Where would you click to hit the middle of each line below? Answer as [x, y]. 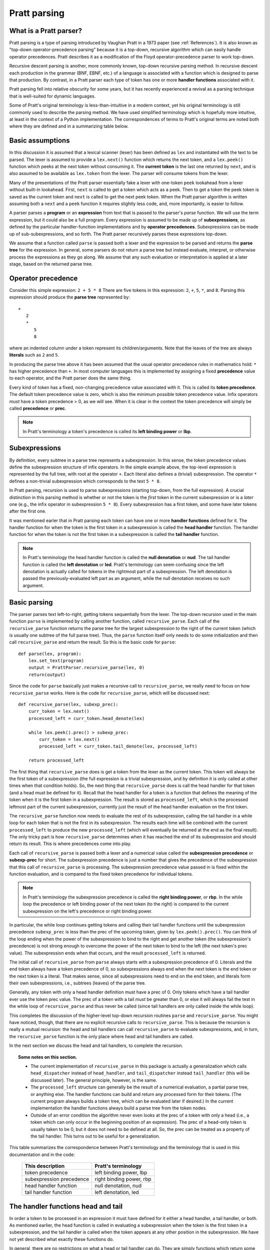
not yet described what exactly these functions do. [62, 1239]
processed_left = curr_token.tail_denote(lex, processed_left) [118, 746]
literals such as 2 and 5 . [34, 355]
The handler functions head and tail [66, 1206]
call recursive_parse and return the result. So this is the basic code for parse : [92, 642]
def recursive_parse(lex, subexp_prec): [68, 704]
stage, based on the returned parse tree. [51, 264]
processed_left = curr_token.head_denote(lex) [86, 718]
